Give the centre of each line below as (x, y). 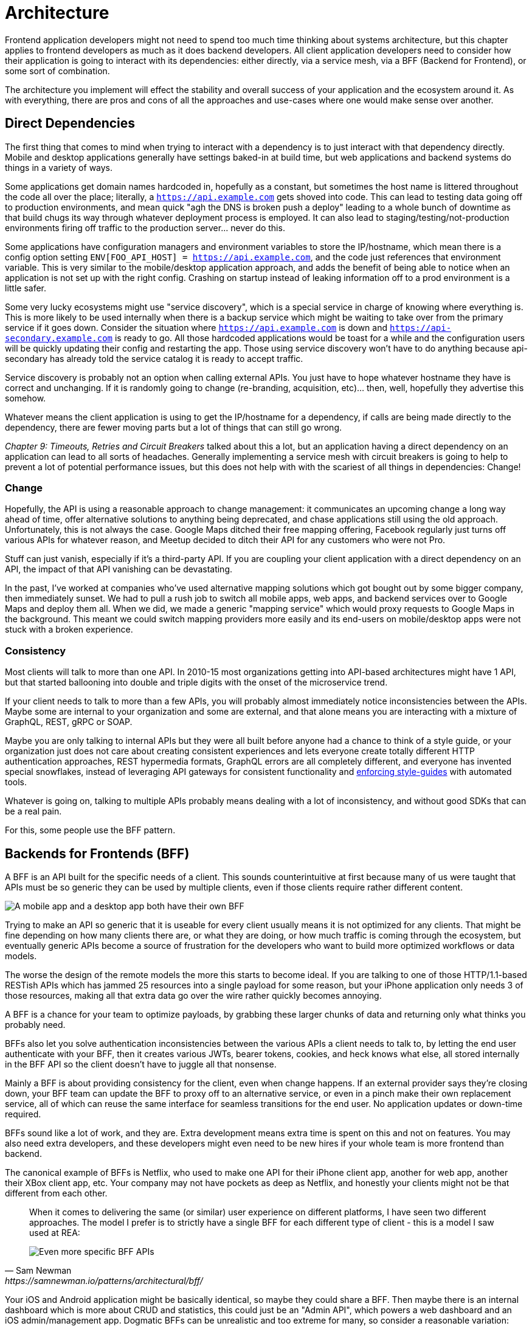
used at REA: (55, 1232)
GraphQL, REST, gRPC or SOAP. (69, 722)
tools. (16, 782)
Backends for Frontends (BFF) (97, 853)
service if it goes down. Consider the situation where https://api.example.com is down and (196, 327)
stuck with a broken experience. (69, 630)
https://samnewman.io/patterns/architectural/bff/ (104, 1280)
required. (23, 1114)
